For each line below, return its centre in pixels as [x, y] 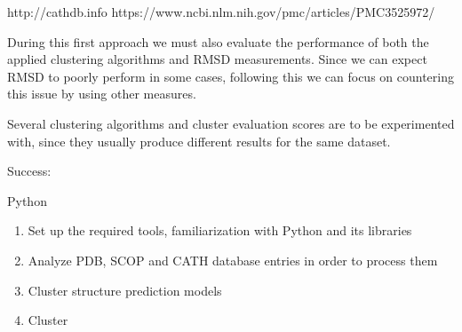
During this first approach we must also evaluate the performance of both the [218, 41]
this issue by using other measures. [102, 94]
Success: [29, 171]
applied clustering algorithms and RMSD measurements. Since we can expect [217, 59]
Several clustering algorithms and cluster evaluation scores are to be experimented [231, 123]
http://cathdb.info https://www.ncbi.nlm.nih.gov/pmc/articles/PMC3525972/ [221, 12]
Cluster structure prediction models [125, 290]
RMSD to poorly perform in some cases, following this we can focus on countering [231, 76]
